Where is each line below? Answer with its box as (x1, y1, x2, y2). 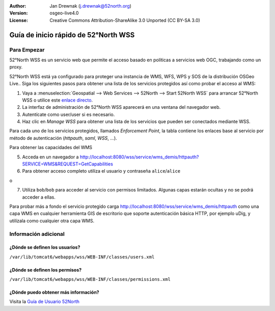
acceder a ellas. (22, 194, 56, 200)
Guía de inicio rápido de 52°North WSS (9, 31, 135, 39)
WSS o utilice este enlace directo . (22, 97, 93, 103)
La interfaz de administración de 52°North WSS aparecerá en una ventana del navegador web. (22, 104, 221, 110)
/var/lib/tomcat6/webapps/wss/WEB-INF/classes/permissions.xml (9, 276, 171, 282)
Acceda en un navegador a (22, 154, 79, 160)
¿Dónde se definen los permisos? (9, 267, 82, 273)
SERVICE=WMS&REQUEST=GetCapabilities (22, 161, 113, 167)
